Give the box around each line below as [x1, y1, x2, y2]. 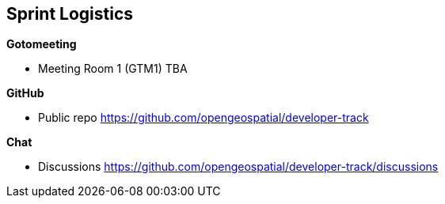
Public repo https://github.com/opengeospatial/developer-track [38, 111, 369, 125]
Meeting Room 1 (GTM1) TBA [38, 62, 188, 76]
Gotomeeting [6, 37, 77, 51]
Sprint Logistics [6, 4, 134, 24]
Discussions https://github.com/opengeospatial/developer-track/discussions [38, 160, 439, 174]
